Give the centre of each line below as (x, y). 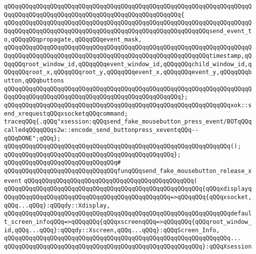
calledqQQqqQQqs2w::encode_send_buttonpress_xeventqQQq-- (101, 130)
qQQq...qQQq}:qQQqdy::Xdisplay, (57, 205)
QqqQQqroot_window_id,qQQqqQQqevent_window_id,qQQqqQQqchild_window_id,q (128, 64)
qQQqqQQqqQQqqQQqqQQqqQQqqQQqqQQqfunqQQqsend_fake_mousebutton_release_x (128, 171)
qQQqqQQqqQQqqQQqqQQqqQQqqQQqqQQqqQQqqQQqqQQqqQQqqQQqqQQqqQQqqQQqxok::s (128, 105)
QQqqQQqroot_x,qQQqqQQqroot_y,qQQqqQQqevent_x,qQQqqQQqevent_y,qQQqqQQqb (128, 72)
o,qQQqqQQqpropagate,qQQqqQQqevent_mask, (73, 39)
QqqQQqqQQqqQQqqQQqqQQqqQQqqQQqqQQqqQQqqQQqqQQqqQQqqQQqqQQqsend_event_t (128, 31)
